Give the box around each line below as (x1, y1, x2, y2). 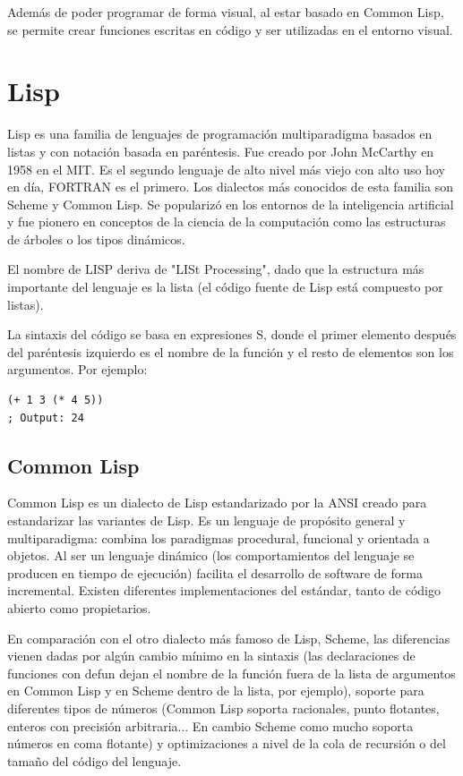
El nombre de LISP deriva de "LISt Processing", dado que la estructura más (7, 260, 424, 278)
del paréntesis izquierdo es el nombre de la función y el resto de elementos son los (7, 342, 454, 361)
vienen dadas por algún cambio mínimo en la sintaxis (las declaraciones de (7, 646, 416, 665)
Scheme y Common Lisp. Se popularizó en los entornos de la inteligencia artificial (7, 194, 454, 213)
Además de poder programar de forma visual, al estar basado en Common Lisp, (7, 3, 444, 21)
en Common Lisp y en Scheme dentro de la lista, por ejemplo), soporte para (7, 681, 424, 700)
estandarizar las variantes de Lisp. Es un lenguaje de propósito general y (7, 511, 406, 530)
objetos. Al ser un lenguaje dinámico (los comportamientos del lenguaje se (7, 546, 415, 565)
